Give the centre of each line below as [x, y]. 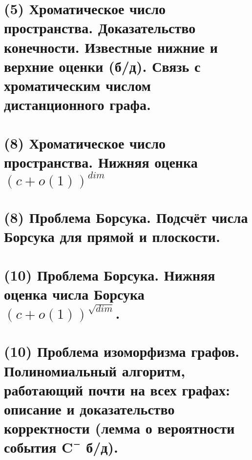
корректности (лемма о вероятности [119, 428]
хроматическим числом [77, 85]
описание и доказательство [89, 408]
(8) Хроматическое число [85, 142]
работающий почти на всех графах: [117, 389]
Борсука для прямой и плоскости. [112, 236]
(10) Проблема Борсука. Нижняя [110, 274]
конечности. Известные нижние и [111, 47]
